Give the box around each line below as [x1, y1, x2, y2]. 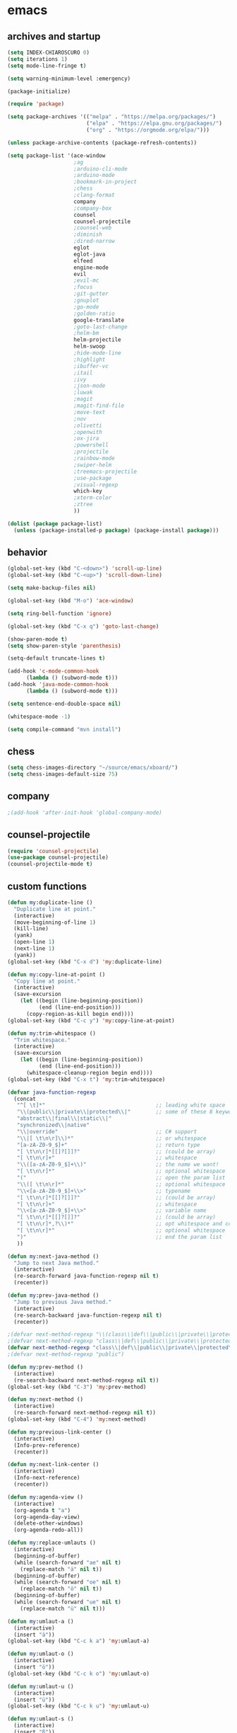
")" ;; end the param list [16, 1233, 222, 1240]
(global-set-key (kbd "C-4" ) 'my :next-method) [7, 1416, 147, 1423]
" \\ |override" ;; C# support [16, 1128, 197, 1135]
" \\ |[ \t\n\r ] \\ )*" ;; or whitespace [16, 1135, 207, 1142]
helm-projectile [73, 336, 121, 343]
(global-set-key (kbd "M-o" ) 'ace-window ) [7, 597, 134, 605]
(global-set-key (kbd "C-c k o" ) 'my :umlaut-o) [7, 1670, 150, 1677]
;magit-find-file [73, 402, 125, 409]
